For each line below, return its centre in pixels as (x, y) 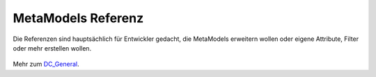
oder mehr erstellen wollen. (52, 48)
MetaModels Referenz (78, 18)
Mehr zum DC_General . (46, 64)
